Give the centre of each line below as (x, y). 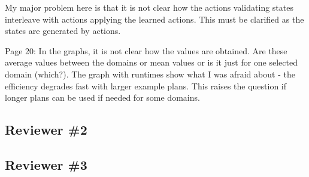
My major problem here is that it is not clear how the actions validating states (149, 7)
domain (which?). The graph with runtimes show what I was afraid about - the (150, 74)
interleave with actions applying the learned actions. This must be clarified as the (154, 19)
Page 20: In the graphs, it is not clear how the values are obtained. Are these (146, 50)
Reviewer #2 (46, 130)
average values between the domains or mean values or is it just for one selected (151, 62)
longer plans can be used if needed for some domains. (102, 97)
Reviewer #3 (46, 164)
